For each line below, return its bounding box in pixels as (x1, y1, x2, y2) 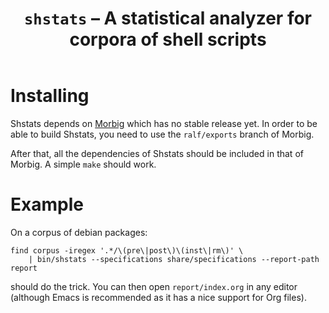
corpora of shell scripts (69, 28, 267, 51)
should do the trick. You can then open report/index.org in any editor (10, 280, 298, 292)
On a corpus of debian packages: (10, 226, 148, 238)
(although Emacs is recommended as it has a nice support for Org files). (10, 291, 307, 303)
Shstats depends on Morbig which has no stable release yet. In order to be (10, 117, 318, 129)
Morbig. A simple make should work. (10, 158, 157, 170)
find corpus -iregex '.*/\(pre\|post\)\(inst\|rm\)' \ (10, 245, 244, 256)
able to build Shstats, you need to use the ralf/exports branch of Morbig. (10, 128, 315, 140)
